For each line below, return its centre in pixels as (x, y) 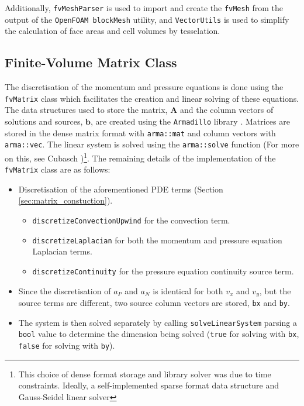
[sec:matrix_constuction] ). (65, 200)
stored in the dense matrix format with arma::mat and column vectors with (140, 133)
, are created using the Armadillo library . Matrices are (190, 121)
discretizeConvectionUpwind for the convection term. (131, 220)
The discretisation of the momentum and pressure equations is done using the (144, 87)
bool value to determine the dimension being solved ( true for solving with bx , (159, 334)
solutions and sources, (44, 121)
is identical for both (188, 290)
